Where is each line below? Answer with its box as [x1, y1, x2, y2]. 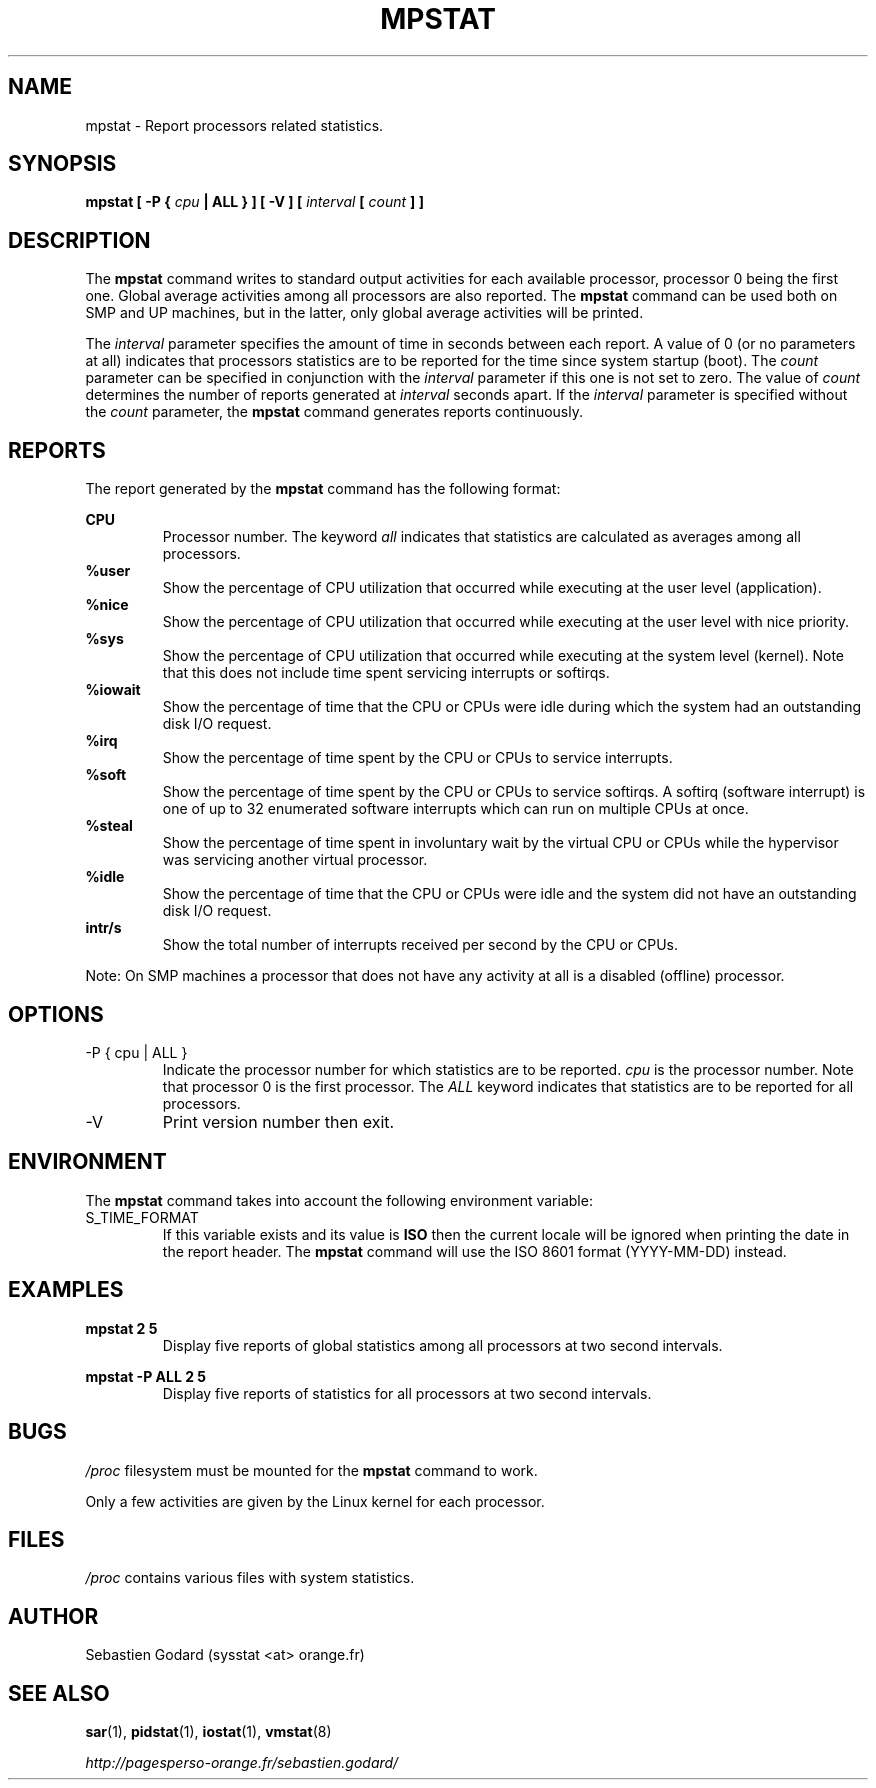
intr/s [85, 919, 122, 937]
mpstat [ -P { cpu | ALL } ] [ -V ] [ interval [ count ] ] [85, 193, 424, 211]
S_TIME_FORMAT [85, 1208, 199, 1226]
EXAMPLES [8, 1277, 124, 1303]
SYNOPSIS [8, 151, 117, 177]
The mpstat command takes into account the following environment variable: [85, 1191, 593, 1209]
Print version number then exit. [162, 1111, 395, 1132]
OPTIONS [8, 1001, 104, 1027]
